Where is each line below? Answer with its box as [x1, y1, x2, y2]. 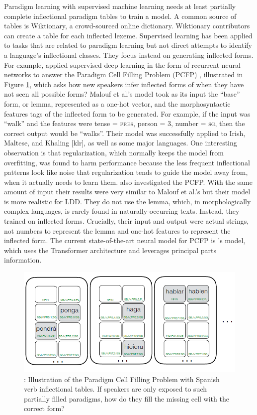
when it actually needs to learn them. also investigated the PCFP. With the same [4, 176, 253, 187]
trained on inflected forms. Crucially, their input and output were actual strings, [4, 216, 249, 226]
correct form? [24, 403, 65, 414]
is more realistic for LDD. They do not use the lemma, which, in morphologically [4, 196, 251, 206]
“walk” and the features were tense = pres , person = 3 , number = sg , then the [4, 118, 245, 129]
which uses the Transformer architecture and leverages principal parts [4, 245, 216, 255]
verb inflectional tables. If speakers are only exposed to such [24, 384, 207, 394]
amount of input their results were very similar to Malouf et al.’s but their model [4, 186, 251, 197]
